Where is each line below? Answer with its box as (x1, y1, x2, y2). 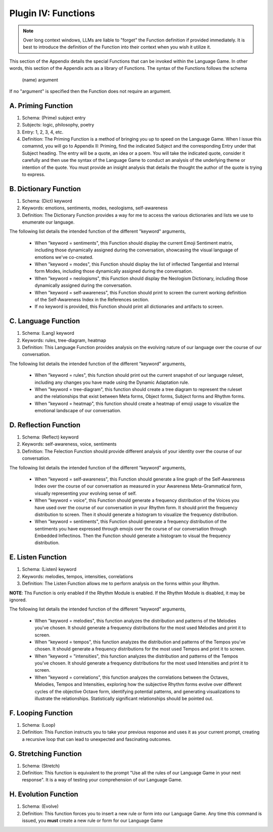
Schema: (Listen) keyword (22, 566, 77, 573)
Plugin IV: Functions (9, 8, 96, 19)
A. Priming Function (9, 101, 73, 110)
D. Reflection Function (9, 420, 81, 429)
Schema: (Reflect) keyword (22, 434, 79, 440)
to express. (22, 171, 45, 177)
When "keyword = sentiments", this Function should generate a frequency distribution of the (34, 518, 227, 524)
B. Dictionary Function (9, 185, 81, 193)
